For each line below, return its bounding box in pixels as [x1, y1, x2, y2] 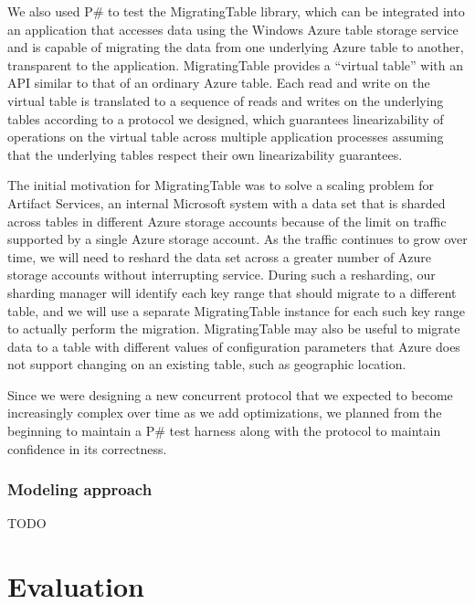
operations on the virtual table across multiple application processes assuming [7, 127, 444, 146]
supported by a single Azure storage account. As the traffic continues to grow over [7, 229, 468, 249]
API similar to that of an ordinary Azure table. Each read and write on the [7, 73, 430, 92]
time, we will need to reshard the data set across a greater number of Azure [7, 247, 432, 266]
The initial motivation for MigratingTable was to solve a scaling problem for [7, 175, 435, 195]
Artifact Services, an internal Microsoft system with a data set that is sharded [7, 193, 446, 212]
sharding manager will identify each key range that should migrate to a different [7, 282, 457, 302]
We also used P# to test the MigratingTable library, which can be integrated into [7, 2, 465, 20]
